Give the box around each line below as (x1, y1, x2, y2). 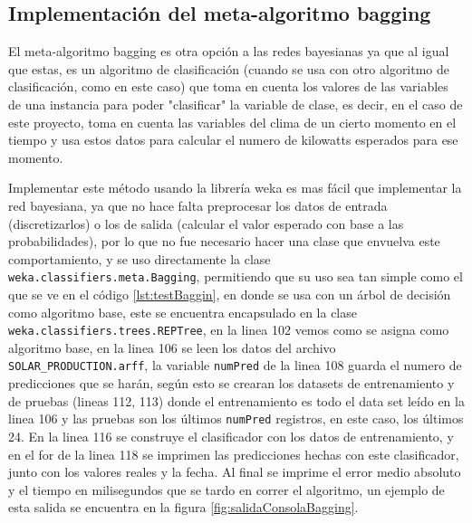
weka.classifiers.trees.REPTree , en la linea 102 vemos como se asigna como (8, 320, 449, 339)
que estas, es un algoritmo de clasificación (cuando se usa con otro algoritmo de (8, 59, 450, 78)
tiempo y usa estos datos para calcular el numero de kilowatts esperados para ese (8, 130, 458, 149)
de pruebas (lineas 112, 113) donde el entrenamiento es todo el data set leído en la (8, 391, 465, 410)
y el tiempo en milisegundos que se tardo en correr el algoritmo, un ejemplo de (8, 480, 445, 499)
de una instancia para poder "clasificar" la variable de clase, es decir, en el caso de (8, 94, 463, 113)
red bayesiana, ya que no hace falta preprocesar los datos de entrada (8, 195, 388, 214)
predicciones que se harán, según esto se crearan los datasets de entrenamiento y (8, 374, 455, 393)
